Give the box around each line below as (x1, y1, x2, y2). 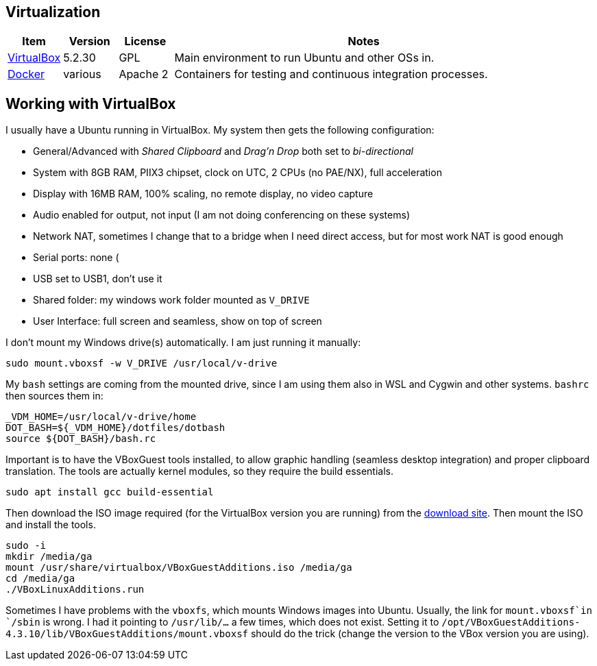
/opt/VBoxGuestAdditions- (441, 617, 581, 628)
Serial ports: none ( (33, 251, 119, 264)
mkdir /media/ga (5, 551, 93, 563)
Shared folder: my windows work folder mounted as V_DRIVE (33, 294, 310, 306)
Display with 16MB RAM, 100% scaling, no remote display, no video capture (33, 188, 374, 200)
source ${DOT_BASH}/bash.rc (5, 433, 156, 445)
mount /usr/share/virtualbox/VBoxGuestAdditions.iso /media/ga (5, 562, 352, 573)
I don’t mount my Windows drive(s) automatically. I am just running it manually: (5, 336, 361, 349)
